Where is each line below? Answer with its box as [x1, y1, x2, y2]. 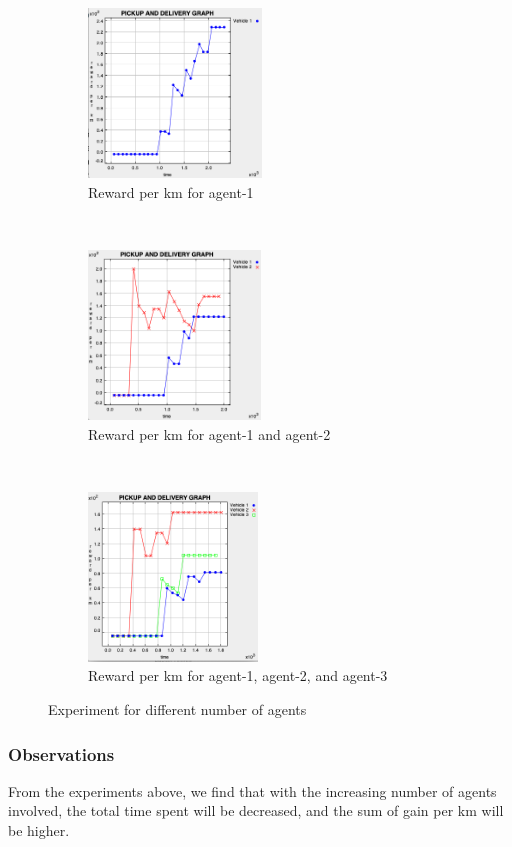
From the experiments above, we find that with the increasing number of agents [8, 780, 497, 801]
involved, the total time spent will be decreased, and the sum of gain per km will [8, 800, 504, 821]
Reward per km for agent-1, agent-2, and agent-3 [88, 665, 388, 686]
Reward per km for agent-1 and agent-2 [88, 423, 331, 444]
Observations [8, 741, 115, 766]
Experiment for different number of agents [48, 698, 307, 719]
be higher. [8, 819, 70, 840]
